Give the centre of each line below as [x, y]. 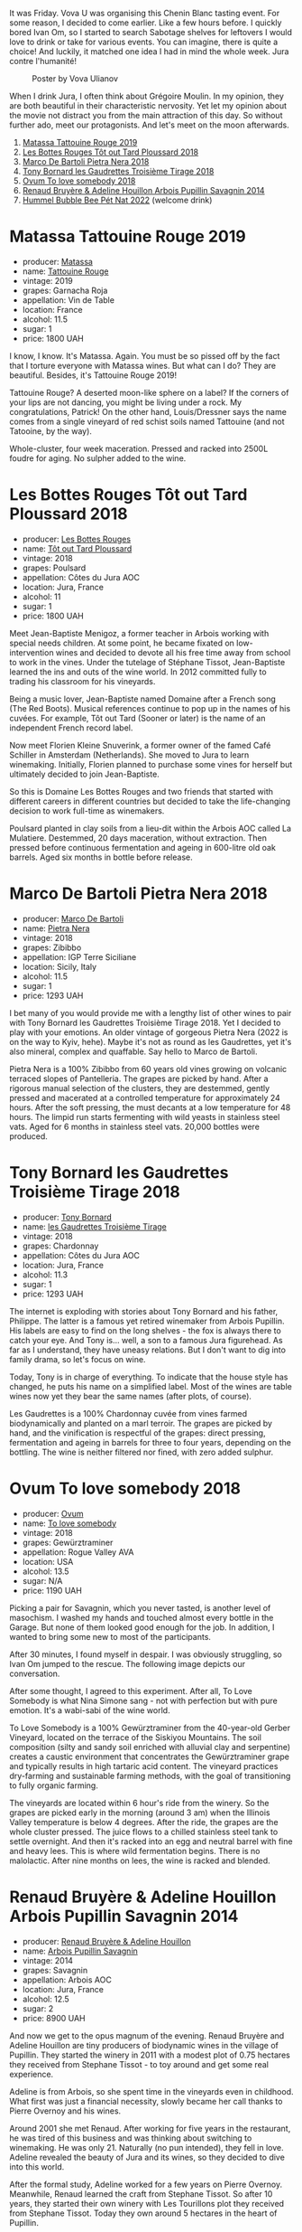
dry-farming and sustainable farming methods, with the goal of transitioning [150, 1775]
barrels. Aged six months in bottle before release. [101, 857]
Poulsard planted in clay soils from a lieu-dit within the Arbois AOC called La [150, 828]
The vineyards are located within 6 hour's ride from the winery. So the [139, 1803]
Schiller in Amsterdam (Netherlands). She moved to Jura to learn [129, 755]
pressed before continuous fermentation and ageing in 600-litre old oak [143, 847]
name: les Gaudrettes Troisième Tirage [94, 1226]
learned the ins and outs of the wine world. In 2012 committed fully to [138, 672]
